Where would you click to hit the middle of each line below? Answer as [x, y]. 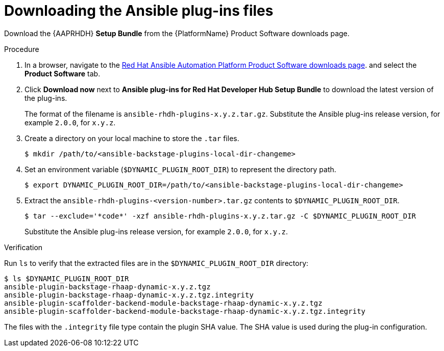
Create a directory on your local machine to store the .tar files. [132, 138]
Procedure [22, 49]
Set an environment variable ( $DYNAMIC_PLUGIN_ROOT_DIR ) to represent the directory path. [180, 169]
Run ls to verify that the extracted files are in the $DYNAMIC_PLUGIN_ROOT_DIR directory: [156, 263]
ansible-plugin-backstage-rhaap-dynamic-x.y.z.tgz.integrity [129, 295]
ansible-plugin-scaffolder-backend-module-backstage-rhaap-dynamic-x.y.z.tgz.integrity [185, 311]
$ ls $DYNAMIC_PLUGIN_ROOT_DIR [67, 278]
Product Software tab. [63, 73]
